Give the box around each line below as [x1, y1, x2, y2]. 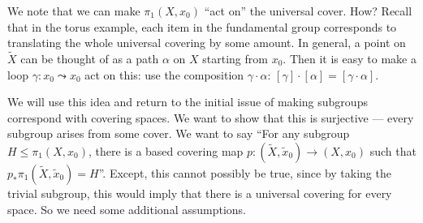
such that [369, 142, 417, 159]
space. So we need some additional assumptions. [7, 200, 246, 217]
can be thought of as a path [20, 50, 159, 66]
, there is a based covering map [88, 142, 244, 159]
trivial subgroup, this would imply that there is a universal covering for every [7, 184, 392, 201]
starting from [202, 50, 268, 66]
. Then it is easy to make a [283, 50, 417, 66]
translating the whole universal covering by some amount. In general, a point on [7, 34, 406, 51]
